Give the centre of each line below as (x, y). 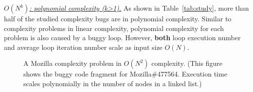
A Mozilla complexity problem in (72, 63)
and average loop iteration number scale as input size (83, 47)
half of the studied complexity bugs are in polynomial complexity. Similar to (118, 18)
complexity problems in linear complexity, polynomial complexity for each (114, 28)
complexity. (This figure (187, 63)
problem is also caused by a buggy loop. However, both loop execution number (122, 38)
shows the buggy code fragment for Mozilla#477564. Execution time (125, 74)
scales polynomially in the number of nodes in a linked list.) (113, 83)
